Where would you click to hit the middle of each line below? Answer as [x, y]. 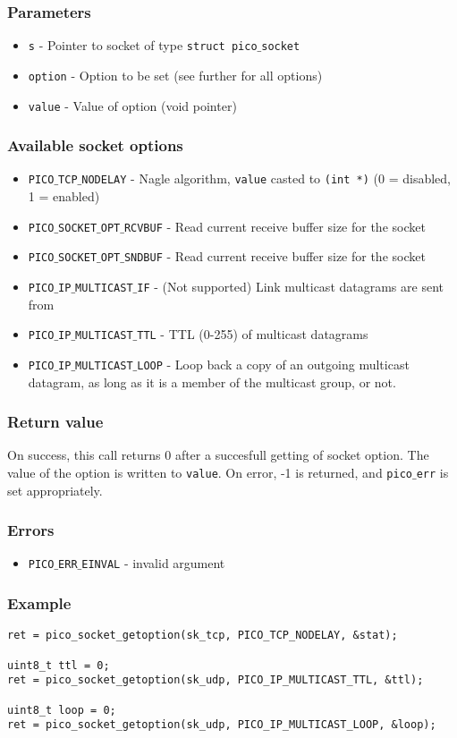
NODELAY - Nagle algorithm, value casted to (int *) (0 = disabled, [267, 178]
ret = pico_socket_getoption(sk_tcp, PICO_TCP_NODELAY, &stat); [203, 636]
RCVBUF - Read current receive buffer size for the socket [275, 226]
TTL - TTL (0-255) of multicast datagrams [253, 334]
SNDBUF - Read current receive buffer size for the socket [275, 256]
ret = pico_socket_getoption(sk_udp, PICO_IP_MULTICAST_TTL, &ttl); [216, 680]
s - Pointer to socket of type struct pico [143, 45]
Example [39, 602]
